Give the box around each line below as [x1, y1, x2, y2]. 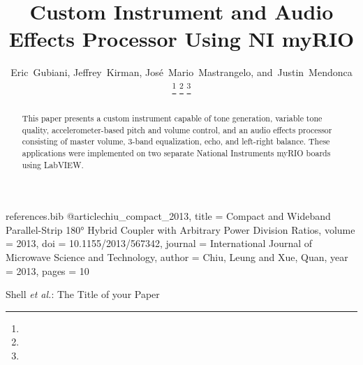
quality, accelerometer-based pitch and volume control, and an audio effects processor [22, 124, 332, 135]
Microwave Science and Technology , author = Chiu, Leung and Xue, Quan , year [6, 250, 348, 265]
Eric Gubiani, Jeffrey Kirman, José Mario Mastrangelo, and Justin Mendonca [10, 65, 353, 80]
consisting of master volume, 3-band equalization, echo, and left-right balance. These [22, 135, 330, 147]
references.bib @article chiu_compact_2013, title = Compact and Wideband [6, 209, 331, 223]
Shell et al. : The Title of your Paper [6, 287, 160, 301]
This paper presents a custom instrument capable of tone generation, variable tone [22, 112, 323, 124]
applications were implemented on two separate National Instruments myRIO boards [22, 147, 331, 158]
